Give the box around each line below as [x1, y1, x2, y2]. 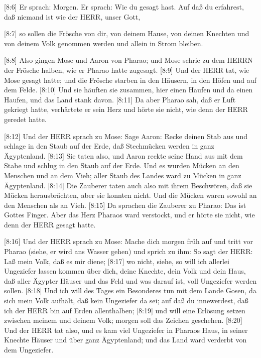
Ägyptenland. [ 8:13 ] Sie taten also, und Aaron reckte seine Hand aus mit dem [4, 150, 243, 161]
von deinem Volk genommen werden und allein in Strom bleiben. [4, 38, 203, 48]
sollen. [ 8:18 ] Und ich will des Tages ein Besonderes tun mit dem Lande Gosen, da [4, 285, 256, 296]
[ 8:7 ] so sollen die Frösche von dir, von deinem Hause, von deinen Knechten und [4, 28, 249, 39]
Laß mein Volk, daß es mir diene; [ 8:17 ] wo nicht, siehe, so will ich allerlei [4, 256, 229, 266]
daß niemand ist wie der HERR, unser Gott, [4, 11, 141, 22]
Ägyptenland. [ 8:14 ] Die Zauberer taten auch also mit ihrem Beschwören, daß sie [4, 180, 252, 190]
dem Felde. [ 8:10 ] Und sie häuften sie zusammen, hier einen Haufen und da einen [4, 84, 253, 95]
